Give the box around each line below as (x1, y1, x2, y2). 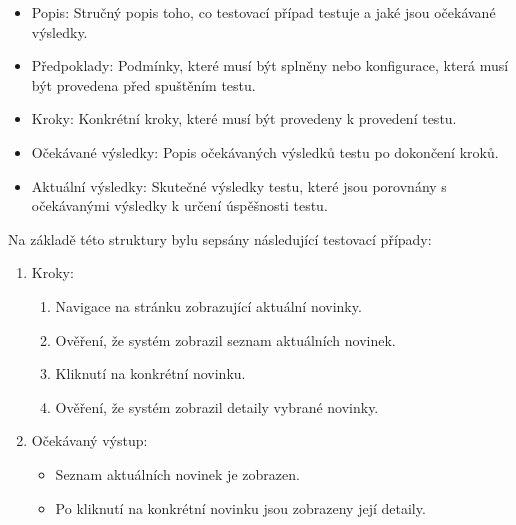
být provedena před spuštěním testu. (31, 74, 256, 95)
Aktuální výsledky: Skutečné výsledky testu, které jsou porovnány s (31, 175, 447, 196)
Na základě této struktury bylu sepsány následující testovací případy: (8, 228, 432, 249)
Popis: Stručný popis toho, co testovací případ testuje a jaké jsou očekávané (31, 2, 496, 22)
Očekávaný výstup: (31, 430, 148, 451)
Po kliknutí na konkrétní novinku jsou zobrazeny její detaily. (55, 497, 426, 518)
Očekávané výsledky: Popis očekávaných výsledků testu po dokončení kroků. (31, 141, 499, 162)
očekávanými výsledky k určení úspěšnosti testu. (31, 195, 328, 216)
